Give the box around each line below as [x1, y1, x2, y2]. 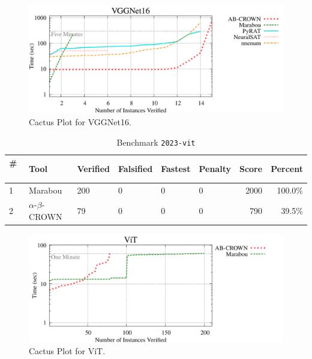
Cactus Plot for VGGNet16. [29, 115, 131, 128]
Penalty [199, 162, 231, 174]
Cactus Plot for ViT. [29, 345, 106, 357]
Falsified [118, 162, 153, 174]
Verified [77, 162, 110, 174]
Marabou [29, 183, 62, 196]
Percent [271, 162, 303, 174]
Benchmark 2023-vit [116, 135, 196, 148]
